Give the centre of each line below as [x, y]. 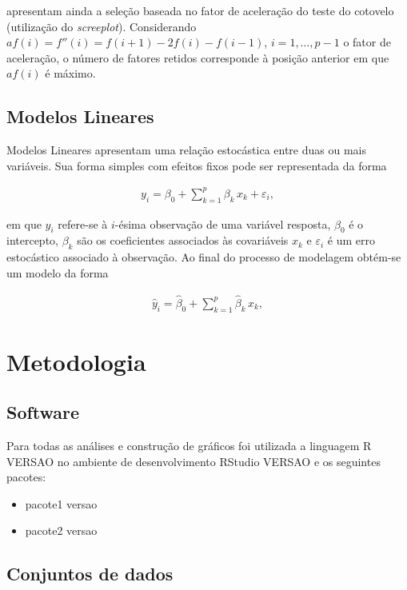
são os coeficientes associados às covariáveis [183, 240]
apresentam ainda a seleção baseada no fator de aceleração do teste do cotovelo [200, 10]
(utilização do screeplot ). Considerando [102, 26]
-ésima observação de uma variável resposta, [223, 223]
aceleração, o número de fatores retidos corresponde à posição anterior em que [198, 57]
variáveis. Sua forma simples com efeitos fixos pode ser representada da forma [197, 165]
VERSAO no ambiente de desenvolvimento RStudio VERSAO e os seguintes [194, 461]
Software [43, 412]
